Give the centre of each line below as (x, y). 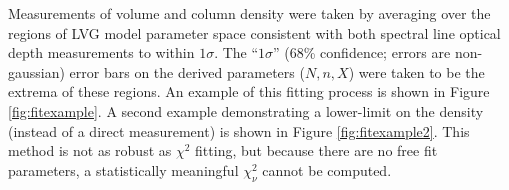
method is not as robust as (90, 150)
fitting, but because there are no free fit (316, 150)
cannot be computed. (327, 169)
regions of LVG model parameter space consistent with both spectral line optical (254, 32)
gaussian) (36, 71)
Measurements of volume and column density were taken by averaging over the (249, 13)
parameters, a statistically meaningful (123, 169)
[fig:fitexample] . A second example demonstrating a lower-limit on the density (246, 110)
